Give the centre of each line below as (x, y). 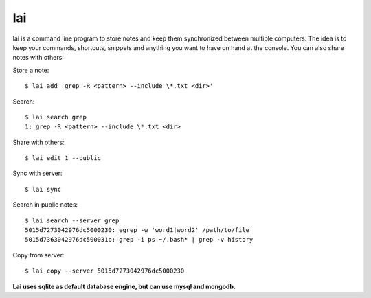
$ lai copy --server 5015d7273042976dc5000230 (105, 271)
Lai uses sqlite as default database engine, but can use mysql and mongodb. (124, 286)
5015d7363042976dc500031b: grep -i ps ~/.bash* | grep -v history (139, 240)
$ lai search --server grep (72, 220)
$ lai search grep (56, 117)
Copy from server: (38, 255)
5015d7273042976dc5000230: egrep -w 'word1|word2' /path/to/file (137, 230)
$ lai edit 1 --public (63, 158)
